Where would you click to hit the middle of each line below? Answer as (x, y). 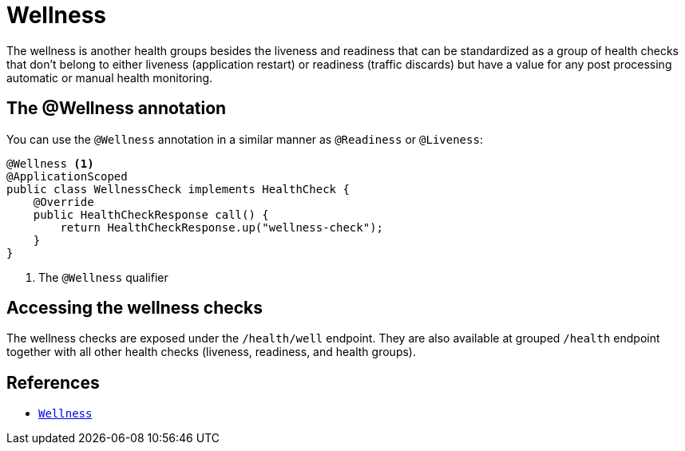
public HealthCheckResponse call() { (151, 214)
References (53, 382)
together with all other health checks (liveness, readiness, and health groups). (211, 352)
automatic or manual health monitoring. (110, 77)
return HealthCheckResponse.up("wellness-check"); (222, 227)
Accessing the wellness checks (135, 308)
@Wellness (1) (50, 163)
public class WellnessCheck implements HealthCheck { (178, 189)
